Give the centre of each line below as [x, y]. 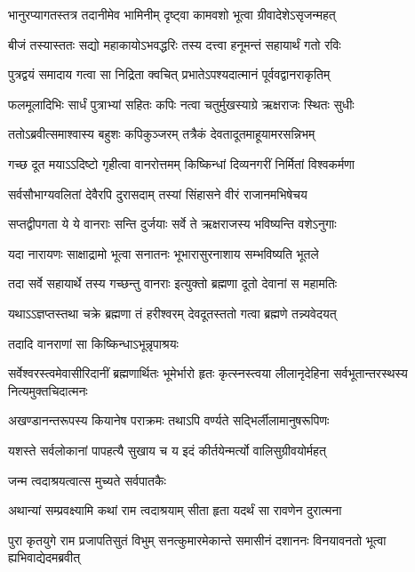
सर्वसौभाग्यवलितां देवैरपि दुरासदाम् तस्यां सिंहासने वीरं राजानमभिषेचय [158, 193]
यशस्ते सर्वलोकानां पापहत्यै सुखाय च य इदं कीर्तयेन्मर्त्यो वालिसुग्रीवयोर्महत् [167, 450]
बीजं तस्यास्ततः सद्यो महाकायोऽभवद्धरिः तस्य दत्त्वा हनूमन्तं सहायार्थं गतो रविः [175, 44]
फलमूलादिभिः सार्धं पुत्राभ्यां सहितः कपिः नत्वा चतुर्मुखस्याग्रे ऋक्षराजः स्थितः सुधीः [181, 104]
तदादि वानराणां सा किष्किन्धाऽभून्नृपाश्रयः [93, 343]
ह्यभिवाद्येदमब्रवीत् [44, 557]
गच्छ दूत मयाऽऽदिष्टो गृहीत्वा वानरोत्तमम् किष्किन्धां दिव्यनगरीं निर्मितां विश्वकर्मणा [181, 163]
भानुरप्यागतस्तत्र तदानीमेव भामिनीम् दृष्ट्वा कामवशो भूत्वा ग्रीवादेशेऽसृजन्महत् [172, 14]
